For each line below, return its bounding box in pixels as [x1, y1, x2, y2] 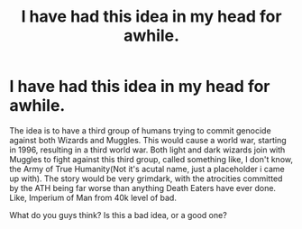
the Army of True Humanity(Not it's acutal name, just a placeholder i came [9, 163, 286, 174]
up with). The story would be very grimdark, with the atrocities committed [9, 173, 283, 184]
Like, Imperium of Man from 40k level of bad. [9, 192, 178, 203]
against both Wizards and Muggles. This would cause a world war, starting [9, 134, 287, 145]
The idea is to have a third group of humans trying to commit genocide [9, 124, 272, 136]
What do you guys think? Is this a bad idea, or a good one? [9, 209, 227, 220]
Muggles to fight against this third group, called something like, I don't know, [9, 153, 293, 164]
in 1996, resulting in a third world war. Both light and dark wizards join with [9, 144, 286, 155]
